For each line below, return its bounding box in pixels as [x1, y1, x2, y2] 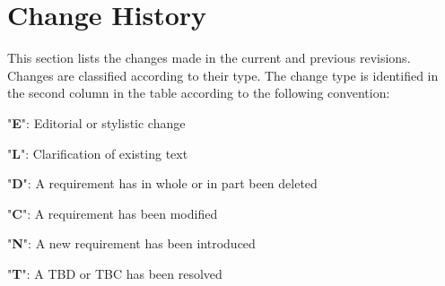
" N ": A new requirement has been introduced [7, 234, 256, 253]
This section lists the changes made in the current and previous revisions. [7, 48, 411, 67]
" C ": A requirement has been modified [7, 204, 218, 222]
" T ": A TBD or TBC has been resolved [7, 264, 222, 282]
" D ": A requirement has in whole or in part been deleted [7, 174, 318, 193]
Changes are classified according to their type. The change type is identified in [7, 65, 439, 84]
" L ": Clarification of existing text [7, 143, 188, 162]
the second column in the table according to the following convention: [7, 83, 390, 102]
